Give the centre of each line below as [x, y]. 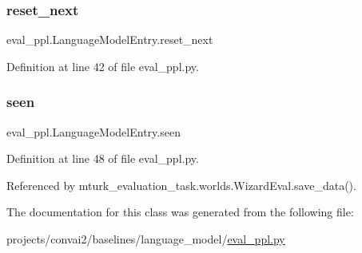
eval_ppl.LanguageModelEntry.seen [93, 131]
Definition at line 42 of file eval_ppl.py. [103, 66]
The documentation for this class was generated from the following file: [180, 212]
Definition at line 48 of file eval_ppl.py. [103, 158]
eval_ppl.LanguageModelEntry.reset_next [110, 40]
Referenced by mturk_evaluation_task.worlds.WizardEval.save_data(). [181, 185]
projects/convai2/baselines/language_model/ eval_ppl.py [146, 239]
